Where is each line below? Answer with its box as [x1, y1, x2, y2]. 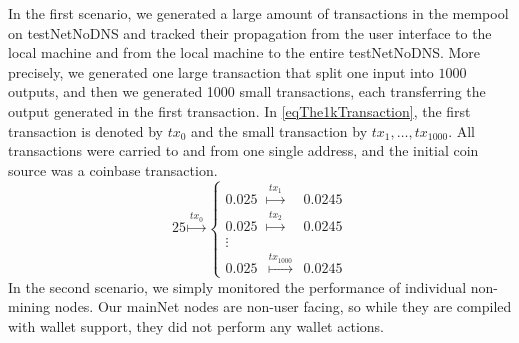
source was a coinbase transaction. [8, 159, 218, 180]
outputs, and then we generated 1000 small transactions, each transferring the [8, 81, 486, 102]
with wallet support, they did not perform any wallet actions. [8, 315, 384, 336]
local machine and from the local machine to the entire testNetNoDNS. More [8, 42, 481, 63]
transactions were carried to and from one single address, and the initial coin [8, 140, 479, 161]
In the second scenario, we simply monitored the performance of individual [8, 276, 467, 297]
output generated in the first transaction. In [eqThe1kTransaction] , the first [8, 100, 471, 121]
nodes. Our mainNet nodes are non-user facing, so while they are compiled [54, 296, 512, 317]
